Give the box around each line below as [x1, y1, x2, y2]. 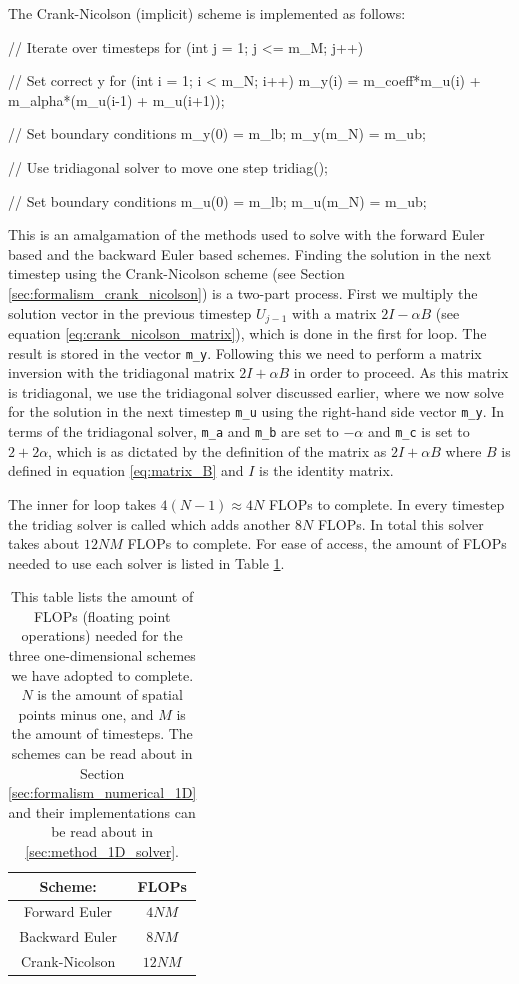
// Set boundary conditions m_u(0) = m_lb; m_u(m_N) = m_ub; [8, 190, 427, 211]
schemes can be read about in [11, 743, 193, 764]
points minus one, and [18, 703, 154, 724]
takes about [8, 533, 80, 554]
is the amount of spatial [37, 684, 183, 705]
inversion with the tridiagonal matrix [8, 362, 235, 383]
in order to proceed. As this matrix [293, 362, 509, 383]
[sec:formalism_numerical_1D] [8, 782, 197, 803]
